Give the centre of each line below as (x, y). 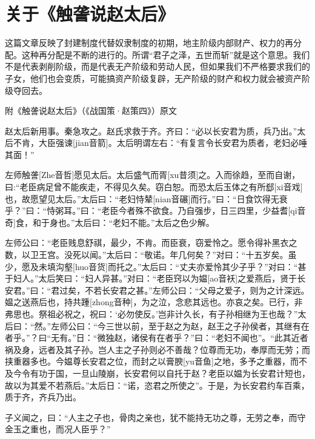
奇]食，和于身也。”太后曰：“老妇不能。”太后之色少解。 (110, 222)
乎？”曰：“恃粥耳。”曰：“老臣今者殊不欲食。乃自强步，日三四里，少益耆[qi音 (155, 210)
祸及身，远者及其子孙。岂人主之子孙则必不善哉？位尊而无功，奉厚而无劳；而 (157, 349)
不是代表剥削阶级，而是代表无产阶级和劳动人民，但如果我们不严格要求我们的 (157, 66)
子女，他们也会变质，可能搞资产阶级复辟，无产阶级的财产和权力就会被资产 (153, 78)
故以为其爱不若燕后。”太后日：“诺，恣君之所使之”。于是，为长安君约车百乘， (157, 385)
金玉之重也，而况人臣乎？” (58, 429)
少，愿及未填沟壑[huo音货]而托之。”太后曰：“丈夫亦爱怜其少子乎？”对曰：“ (151, 266)
